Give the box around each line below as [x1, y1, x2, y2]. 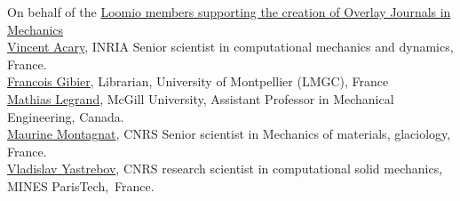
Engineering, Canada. [7, 107, 124, 125]
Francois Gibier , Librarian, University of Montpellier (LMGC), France [7, 72, 389, 91]
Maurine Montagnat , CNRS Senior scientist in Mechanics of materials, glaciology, [7, 125, 451, 143]
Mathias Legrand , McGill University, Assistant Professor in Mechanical [7, 89, 394, 108]
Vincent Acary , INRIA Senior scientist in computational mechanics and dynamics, [7, 37, 454, 56]
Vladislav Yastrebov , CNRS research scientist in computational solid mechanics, [7, 159, 443, 178]
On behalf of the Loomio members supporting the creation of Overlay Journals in [7, 3, 451, 20]
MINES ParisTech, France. [7, 176, 155, 195]
